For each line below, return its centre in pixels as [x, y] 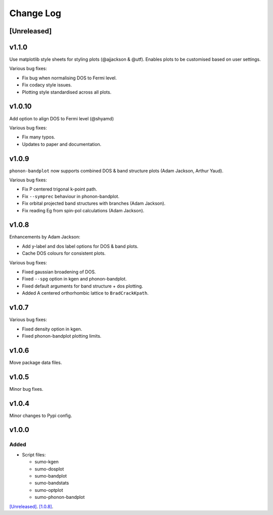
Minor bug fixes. [26, 389]
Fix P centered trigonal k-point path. [59, 189]
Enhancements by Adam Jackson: [45, 237]
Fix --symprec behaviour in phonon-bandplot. [71, 196]
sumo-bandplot [51, 476]
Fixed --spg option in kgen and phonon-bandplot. [74, 279]
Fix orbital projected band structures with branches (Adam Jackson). [94, 203]
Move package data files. [36, 362]
